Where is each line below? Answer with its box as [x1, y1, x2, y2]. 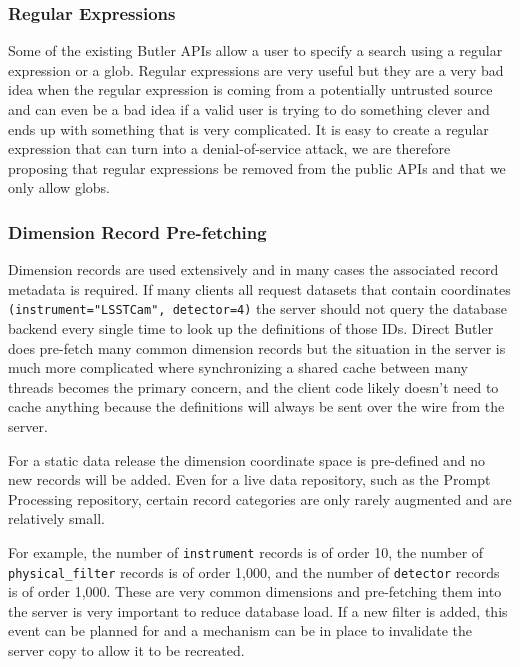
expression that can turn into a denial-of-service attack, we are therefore [8, 138, 451, 159]
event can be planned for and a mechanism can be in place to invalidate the [8, 620, 473, 641]
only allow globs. [8, 177, 110, 198]
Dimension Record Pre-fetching [8, 219, 267, 244]
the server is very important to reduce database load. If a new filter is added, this [8, 600, 508, 621]
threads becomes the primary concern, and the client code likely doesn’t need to [8, 376, 499, 397]
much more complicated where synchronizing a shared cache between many [8, 357, 468, 378]
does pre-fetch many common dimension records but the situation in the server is [8, 337, 506, 358]
